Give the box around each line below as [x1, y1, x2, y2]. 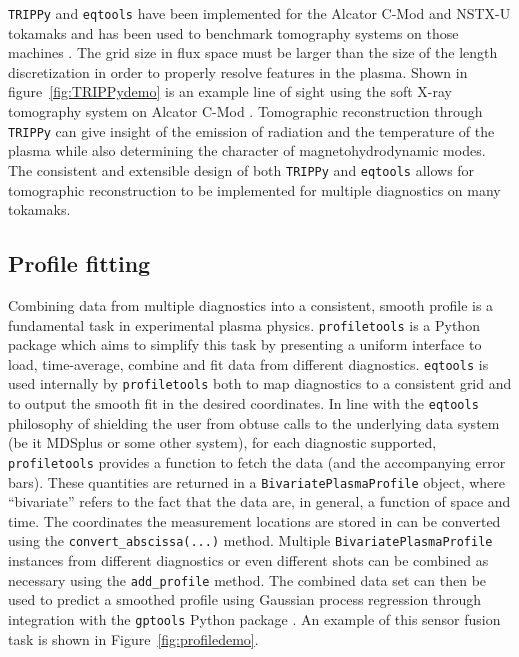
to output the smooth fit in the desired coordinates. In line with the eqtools [8, 393, 479, 414]
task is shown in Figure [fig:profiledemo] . [8, 628, 259, 649]
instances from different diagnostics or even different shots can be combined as [8, 550, 489, 571]
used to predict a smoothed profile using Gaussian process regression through [8, 589, 482, 610]
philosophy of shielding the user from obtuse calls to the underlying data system [8, 412, 500, 433]
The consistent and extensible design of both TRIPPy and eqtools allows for [8, 159, 475, 180]
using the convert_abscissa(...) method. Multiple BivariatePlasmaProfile [8, 530, 493, 551]
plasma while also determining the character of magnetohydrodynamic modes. [8, 140, 486, 161]
